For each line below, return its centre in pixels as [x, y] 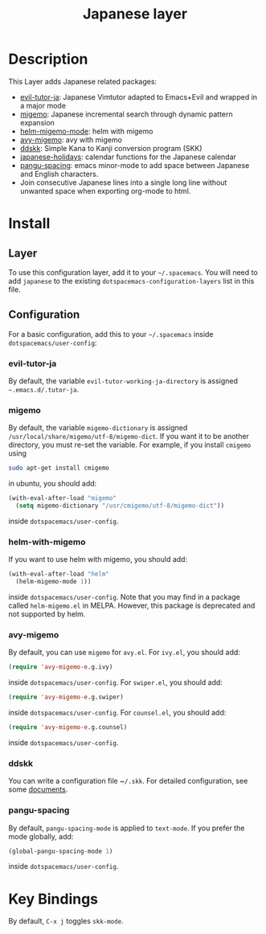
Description [48, 59]
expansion [37, 122]
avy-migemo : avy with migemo [71, 139]
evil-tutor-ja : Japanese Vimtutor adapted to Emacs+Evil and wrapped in [139, 96]
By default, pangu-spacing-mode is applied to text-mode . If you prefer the [127, 828]
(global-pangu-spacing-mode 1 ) [61, 851]
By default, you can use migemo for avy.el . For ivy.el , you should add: [125, 653]
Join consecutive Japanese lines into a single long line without [123, 182]
